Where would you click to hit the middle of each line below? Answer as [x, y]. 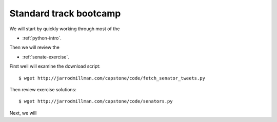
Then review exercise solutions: [43, 89]
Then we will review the [35, 47]
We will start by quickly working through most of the [65, 29]
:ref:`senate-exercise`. [46, 57]
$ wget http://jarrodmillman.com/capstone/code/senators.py [96, 101]
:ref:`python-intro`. [42, 38]
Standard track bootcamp [65, 13]
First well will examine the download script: [55, 66]
